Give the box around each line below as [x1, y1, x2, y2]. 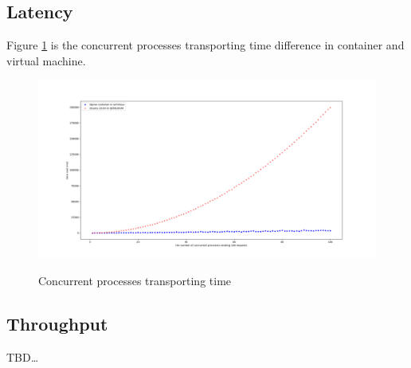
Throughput [6, 311, 108, 336]
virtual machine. [6, 52, 86, 69]
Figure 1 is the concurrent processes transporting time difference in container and [6, 37, 405, 53]
